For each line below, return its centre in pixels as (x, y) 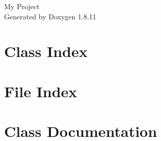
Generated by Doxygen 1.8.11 (50, 16)
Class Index (46, 51)
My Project (22, 6)
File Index (41, 91)
